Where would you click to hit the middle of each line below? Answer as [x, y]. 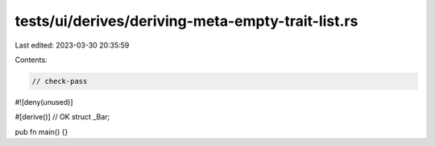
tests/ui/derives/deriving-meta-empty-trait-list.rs [186, 21]
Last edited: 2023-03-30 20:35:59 [72, 45]
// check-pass [60, 81]
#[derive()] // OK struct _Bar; [62, 117]
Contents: [31, 60]
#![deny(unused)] [44, 102]
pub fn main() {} [41, 131]
